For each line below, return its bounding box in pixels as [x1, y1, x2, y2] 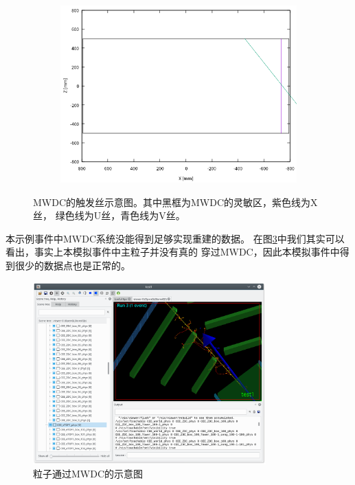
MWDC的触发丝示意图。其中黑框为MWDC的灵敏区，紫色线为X [33, 194, 318, 209]
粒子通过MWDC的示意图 [33, 466, 144, 481]
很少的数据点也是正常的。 [14, 258, 130, 272]
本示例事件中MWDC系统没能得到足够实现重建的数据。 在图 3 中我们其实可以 [5, 231, 345, 245]
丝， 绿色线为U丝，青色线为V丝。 [33, 208, 185, 223]
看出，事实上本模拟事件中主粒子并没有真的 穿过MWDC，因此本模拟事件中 [5, 245, 340, 259]
